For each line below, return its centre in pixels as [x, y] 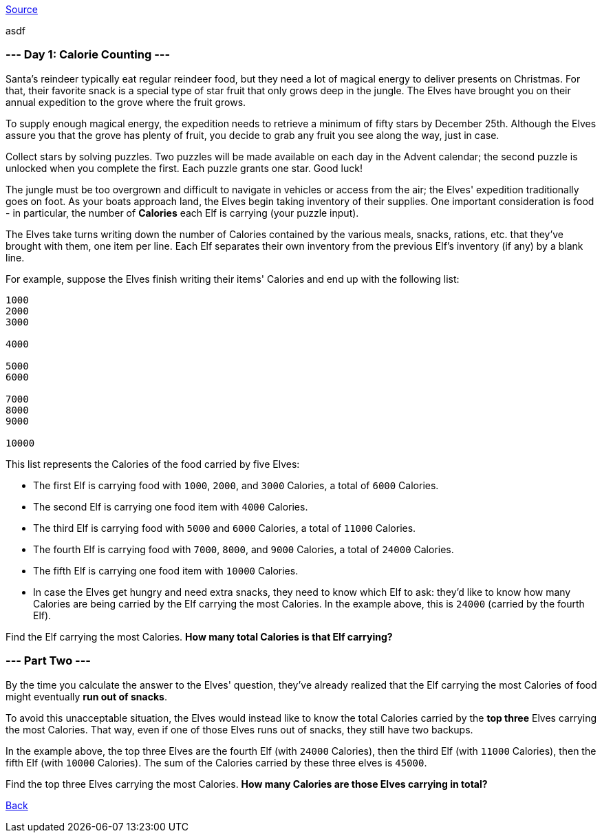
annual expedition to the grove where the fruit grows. [126, 102]
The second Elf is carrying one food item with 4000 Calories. [171, 506]
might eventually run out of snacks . [86, 696]
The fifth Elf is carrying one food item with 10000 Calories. [166, 570]
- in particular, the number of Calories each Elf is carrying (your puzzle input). [182, 213]
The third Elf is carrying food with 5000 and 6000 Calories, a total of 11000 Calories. [225, 528]
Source [22, 9]
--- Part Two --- [49, 661]
